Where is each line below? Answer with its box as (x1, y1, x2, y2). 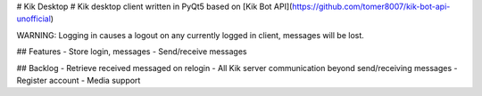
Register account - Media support (16, 75, 141, 85)
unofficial (16, 13, 51, 24)
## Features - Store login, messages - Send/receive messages (16, 46, 247, 57)
